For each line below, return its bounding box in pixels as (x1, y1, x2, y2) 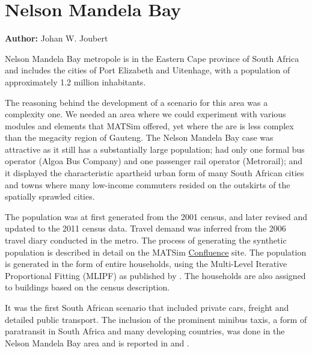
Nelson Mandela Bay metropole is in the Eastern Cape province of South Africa (5, 52, 299, 64)
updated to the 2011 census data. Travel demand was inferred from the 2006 (5, 222, 286, 235)
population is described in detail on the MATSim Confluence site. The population (5, 245, 307, 258)
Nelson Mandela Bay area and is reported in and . (5, 336, 189, 349)
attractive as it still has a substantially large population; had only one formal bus (5, 143, 305, 155)
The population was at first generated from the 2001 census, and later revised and (5, 210, 308, 223)
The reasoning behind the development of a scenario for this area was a (5, 96, 268, 108)
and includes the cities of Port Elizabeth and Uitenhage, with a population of (5, 64, 290, 76)
